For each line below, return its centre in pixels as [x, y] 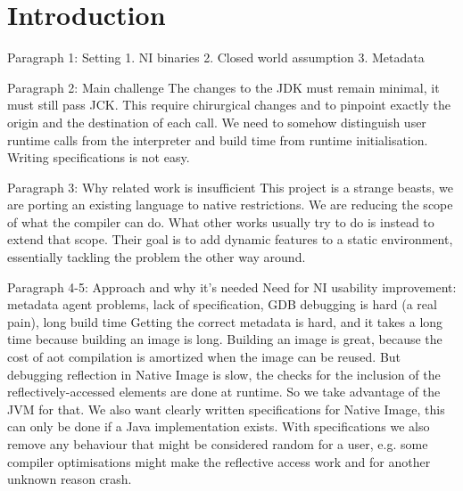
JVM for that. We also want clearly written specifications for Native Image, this [226, 409]
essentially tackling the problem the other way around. [157, 257]
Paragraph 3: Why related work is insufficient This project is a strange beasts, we [230, 187]
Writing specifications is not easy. [99, 157]
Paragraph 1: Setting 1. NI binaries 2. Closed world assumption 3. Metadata [216, 57]
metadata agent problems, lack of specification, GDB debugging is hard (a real [222, 304]
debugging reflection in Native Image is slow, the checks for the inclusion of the [224, 374]
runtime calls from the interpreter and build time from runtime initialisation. [218, 139]
